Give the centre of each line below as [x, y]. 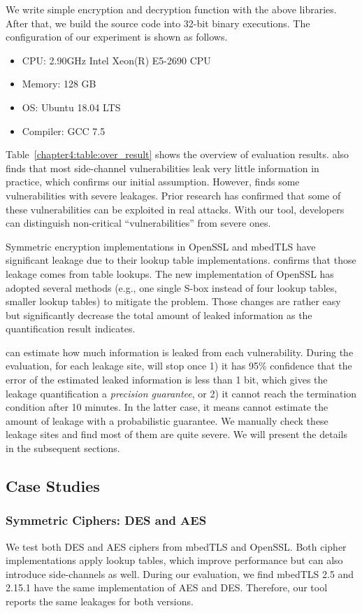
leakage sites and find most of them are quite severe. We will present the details [176, 434]
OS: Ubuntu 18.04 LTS [71, 107]
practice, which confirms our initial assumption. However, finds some [153, 182]
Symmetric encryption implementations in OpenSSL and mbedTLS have [161, 246]
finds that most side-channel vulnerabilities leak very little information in [162, 168]
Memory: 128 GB [59, 84]
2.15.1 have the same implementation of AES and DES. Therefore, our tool [167, 587]
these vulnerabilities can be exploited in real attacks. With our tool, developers [175, 209]
